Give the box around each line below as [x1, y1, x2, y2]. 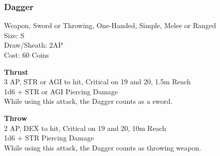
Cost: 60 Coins [4, 50, 49, 60]
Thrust [4, 66, 29, 77]
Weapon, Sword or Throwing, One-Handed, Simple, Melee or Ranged [4, 20, 216, 31]
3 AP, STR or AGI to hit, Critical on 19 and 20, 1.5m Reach [4, 76, 191, 87]
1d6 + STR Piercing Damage [4, 132, 94, 143]
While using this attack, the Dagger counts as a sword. [4, 96, 172, 106]
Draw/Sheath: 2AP [4, 40, 63, 50]
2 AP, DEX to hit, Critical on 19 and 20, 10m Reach [4, 122, 166, 133]
